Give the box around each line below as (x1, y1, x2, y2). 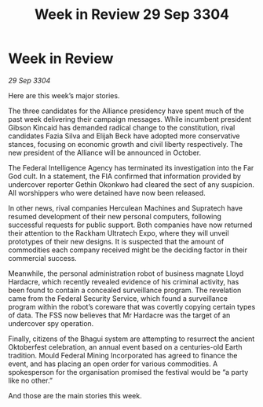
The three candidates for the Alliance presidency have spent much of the (8, 106, 245, 115)
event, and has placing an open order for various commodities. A (8, 359, 218, 368)
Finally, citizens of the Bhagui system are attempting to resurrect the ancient (8, 334, 255, 343)
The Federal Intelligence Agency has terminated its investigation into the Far (8, 163, 254, 172)
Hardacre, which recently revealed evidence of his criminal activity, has (8, 277, 239, 286)
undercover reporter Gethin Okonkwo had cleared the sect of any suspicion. (8, 179, 255, 189)
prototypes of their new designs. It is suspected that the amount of (8, 236, 225, 246)
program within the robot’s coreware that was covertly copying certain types (8, 302, 256, 311)
